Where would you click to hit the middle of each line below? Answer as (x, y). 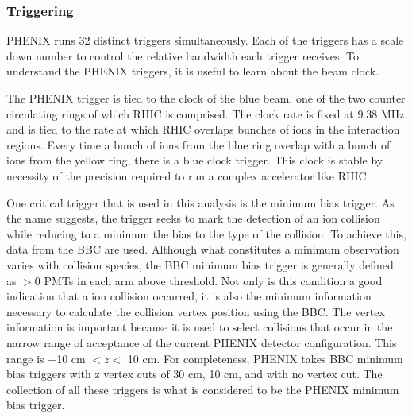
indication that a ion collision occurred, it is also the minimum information (189, 296)
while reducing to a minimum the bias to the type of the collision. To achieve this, (206, 233)
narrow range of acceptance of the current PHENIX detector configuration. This (202, 342)
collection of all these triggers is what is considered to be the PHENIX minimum (203, 389)
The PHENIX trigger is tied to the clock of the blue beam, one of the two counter (206, 98)
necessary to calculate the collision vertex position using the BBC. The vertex (196, 311)
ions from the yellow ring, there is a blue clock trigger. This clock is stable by (195, 160)
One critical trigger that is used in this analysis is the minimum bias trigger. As (200, 202)
